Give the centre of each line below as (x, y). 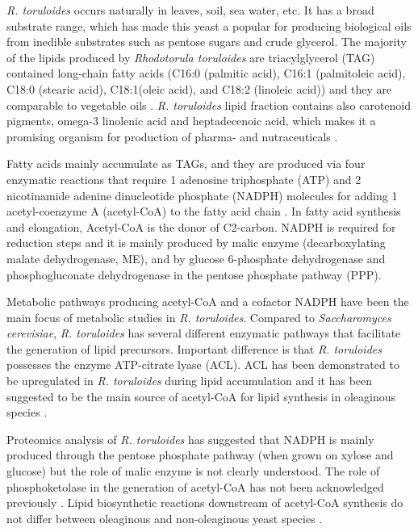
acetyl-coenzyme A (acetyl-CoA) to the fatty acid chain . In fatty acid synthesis (204, 211)
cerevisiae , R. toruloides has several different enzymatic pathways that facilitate (204, 333)
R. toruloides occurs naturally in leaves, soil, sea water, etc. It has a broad (190, 10)
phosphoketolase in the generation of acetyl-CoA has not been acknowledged (195, 486)
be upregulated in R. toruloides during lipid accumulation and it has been (190, 381)
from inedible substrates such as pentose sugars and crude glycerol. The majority (207, 42)
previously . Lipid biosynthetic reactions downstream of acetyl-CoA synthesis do (205, 503)
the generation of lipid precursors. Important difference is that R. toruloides (194, 348)
